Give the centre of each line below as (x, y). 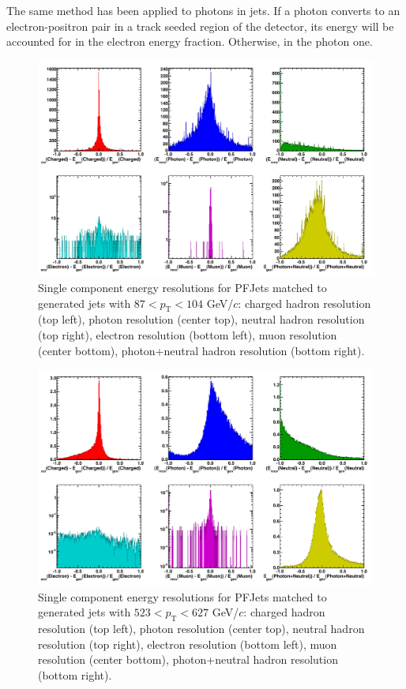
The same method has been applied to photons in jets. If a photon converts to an (203, 10)
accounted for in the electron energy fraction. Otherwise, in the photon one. (190, 41)
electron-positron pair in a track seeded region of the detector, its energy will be (200, 26)
